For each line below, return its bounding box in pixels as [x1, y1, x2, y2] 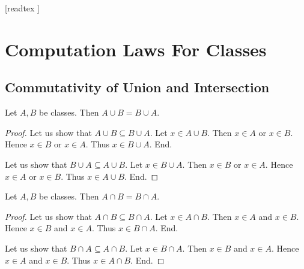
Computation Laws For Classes [5, 37, 267, 61]
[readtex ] [5, 2, 40, 14]
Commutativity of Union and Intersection [5, 78, 270, 96]
